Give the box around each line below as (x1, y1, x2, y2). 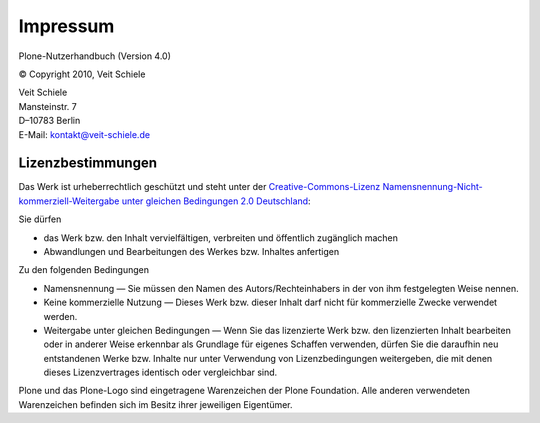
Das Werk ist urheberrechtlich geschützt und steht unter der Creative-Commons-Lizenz (18, 181, 381, 193)
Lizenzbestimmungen (18, 155, 158, 172)
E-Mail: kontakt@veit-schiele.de (18, 128, 150, 140)
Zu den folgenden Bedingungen (18, 264, 150, 276)
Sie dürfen (18, 213, 62, 225)
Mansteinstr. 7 (18, 100, 77, 112)
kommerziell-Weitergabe (18, 195, 120, 207)
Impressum (18, 15, 115, 37)
